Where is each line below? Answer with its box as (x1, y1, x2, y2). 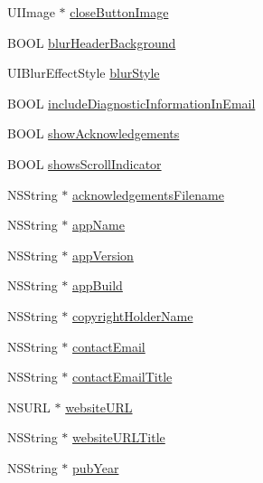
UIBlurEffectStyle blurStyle (7, 63, 160, 82)
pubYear (72, 458, 119, 477)
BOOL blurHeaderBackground (7, 33, 176, 52)
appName (72, 215, 125, 234)
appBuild (72, 276, 123, 295)
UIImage (7, 3, 55, 21)
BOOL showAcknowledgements (7, 124, 180, 143)
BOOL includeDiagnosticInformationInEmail (7, 93, 256, 112)
